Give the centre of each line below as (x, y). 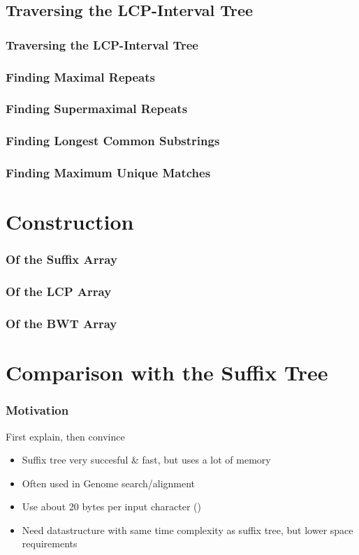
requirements (50, 543)
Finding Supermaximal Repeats (97, 109)
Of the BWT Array (61, 323)
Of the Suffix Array (61, 259)
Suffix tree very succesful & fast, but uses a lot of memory (146, 460)
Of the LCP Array (59, 291)
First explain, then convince (65, 436)
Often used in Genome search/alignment (109, 483)
